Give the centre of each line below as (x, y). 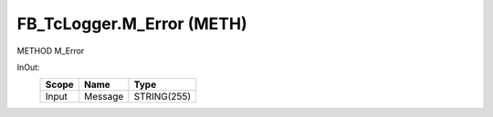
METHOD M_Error (51, 51)
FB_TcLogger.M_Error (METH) (132, 24)
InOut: (28, 67)
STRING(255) (163, 97)
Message (104, 97)
